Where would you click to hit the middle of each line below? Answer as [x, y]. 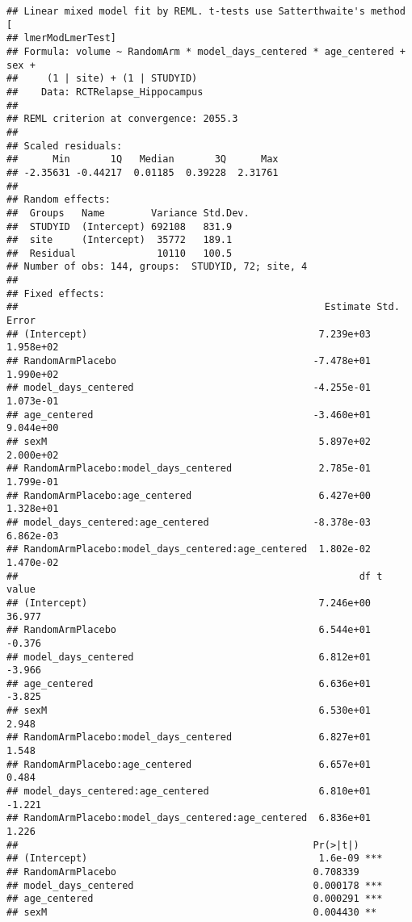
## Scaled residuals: [65, 146]
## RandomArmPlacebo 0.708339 [183, 872]
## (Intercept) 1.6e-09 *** [195, 859]
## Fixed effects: [56, 293]
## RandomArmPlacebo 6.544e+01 [189, 630]
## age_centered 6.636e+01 [189, 683]
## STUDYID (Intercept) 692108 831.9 [120, 226]
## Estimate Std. [203, 307]
